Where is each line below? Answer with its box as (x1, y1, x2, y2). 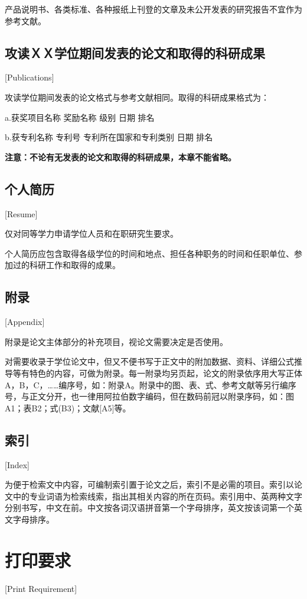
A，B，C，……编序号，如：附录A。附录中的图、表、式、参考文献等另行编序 (5, 378, 296, 391)
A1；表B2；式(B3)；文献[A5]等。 (5, 401, 131, 414)
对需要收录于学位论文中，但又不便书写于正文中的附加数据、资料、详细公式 (5, 355, 294, 368)
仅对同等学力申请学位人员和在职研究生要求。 (5, 227, 178, 240)
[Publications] (5, 71, 54, 83)
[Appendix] (5, 315, 45, 328)
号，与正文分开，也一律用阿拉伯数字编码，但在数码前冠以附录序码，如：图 (5, 390, 294, 402)
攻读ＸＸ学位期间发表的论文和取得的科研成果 (5, 43, 265, 62)
